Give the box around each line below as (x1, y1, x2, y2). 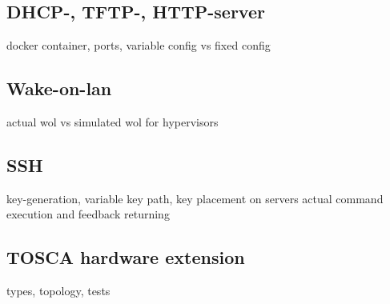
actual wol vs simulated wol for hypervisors (6, 114, 219, 130)
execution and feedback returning (6, 206, 170, 222)
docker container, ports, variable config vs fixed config (6, 37, 271, 54)
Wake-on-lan (6, 76, 112, 101)
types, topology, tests (6, 282, 111, 299)
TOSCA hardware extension (6, 245, 245, 270)
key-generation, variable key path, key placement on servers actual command (6, 190, 384, 206)
